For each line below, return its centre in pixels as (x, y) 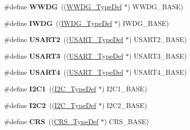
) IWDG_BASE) (143, 23)
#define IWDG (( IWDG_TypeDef (58, 23)
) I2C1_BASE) (124, 88)
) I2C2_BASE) (124, 105)
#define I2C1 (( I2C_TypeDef (50, 88)
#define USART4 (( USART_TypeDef (64, 72)
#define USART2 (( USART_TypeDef (64, 39)
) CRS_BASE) (126, 121)
